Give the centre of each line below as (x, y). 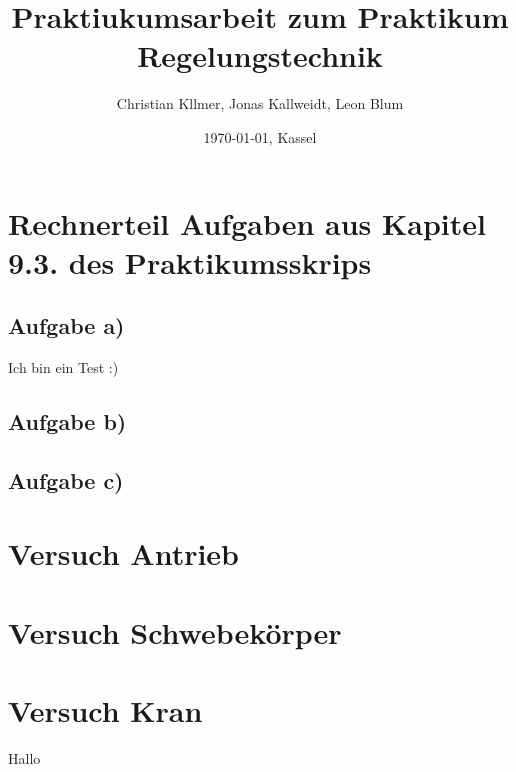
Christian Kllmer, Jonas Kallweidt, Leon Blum (260, 103)
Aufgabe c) (66, 479)
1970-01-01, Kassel (260, 136)
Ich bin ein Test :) (63, 367)
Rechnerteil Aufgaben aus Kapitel (247, 222)
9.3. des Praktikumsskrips (190, 261)
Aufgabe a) (66, 325)
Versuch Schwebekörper (175, 631)
